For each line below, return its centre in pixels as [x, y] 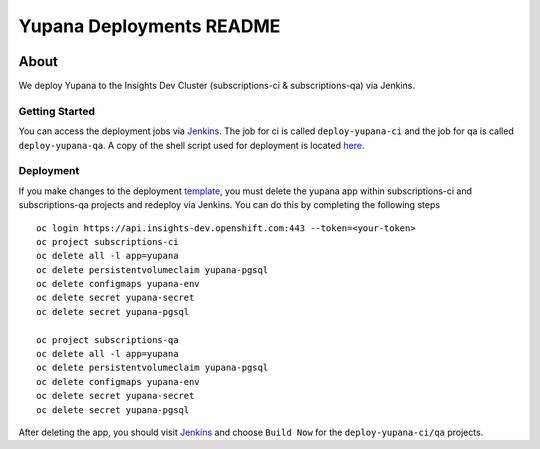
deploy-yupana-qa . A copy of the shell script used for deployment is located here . [191, 145]
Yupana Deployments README [149, 26]
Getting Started [56, 111]
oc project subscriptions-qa [107, 339]
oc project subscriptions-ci [107, 241]
